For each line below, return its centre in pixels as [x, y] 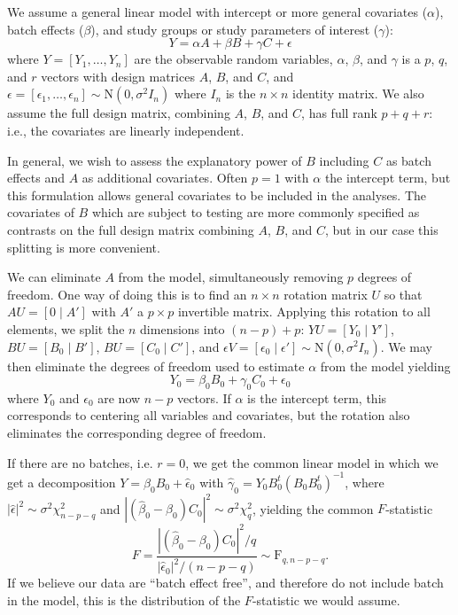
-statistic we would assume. [326, 599]
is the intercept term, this [317, 397]
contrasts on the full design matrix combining [131, 229]
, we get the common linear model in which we [312, 462]
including [344, 160]
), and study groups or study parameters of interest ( [235, 29]
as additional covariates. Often [165, 178]
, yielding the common [313, 508]
